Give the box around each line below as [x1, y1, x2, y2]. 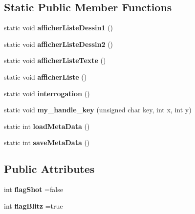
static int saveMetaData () [4, 137, 90, 148]
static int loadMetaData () [4, 121, 90, 131]
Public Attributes [4, 161, 95, 176]
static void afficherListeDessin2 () [4, 39, 113, 49]
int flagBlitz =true [4, 200, 63, 211]
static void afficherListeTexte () [4, 55, 106, 65]
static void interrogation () [4, 88, 90, 98]
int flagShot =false [4, 184, 63, 194]
